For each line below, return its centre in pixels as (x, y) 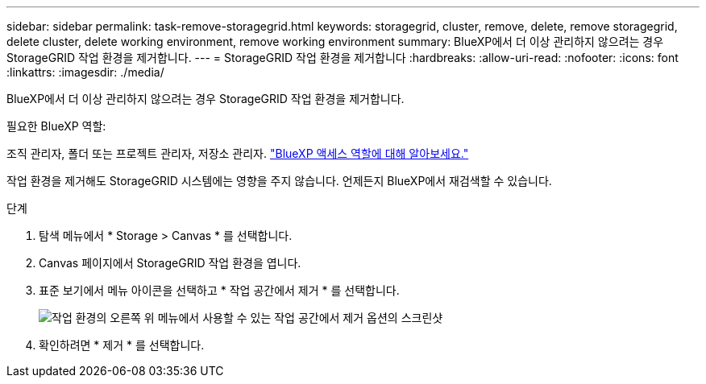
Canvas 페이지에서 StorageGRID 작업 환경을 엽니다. (170, 263)
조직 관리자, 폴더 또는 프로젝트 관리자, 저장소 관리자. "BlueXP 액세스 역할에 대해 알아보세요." (238, 153)
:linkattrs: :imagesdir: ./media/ (85, 72)
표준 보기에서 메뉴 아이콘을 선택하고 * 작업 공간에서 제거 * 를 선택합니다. (219, 290)
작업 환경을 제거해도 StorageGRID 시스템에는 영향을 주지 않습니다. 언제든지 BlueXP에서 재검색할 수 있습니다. (279, 181)
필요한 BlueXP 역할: (56, 126)
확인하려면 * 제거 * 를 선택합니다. (122, 345)
